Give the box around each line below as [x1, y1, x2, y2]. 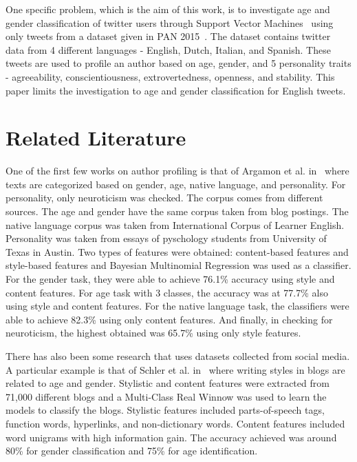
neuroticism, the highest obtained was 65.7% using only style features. [6, 325, 301, 340]
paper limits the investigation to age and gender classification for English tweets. [6, 83, 346, 97]
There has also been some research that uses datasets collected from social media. [6, 349, 350, 363]
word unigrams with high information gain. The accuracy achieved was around [6, 430, 337, 444]
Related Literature [6, 123, 186, 152]
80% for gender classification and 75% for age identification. [6, 443, 258, 458]
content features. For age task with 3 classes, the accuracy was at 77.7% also [6, 285, 328, 299]
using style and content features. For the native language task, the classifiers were [6, 299, 349, 313]
